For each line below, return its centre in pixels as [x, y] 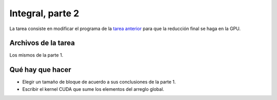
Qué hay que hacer [40, 70]
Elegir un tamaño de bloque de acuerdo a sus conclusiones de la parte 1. [99, 82]
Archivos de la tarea [42, 43]
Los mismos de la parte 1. [36, 55]
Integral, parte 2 [44, 13]
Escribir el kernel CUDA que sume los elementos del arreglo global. [93, 89]
